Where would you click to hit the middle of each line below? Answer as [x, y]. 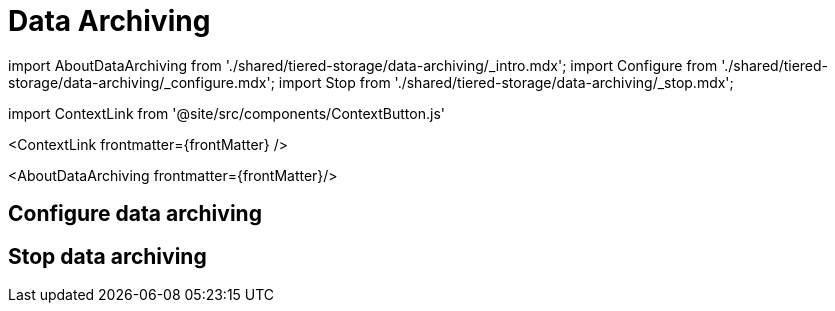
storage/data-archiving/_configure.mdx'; [141, 82]
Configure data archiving [135, 214]
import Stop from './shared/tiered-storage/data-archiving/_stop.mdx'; [506, 82]
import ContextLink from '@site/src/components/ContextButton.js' [226, 113]
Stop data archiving [107, 256]
